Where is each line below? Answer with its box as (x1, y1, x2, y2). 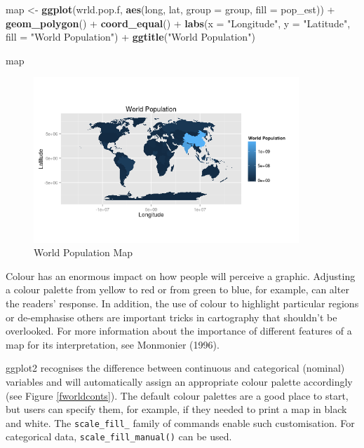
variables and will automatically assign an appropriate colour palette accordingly (6, 374, 353, 388)
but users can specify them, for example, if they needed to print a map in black (6, 402, 347, 416)
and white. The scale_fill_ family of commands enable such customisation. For (6, 415, 355, 430)
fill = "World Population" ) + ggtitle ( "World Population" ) (6, 29, 255, 44)
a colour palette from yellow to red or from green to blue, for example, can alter (6, 282, 349, 297)
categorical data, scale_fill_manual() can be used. (6, 429, 232, 444)
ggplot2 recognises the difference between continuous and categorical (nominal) (6, 360, 345, 375)
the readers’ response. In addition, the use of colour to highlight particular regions (6, 295, 359, 310)
